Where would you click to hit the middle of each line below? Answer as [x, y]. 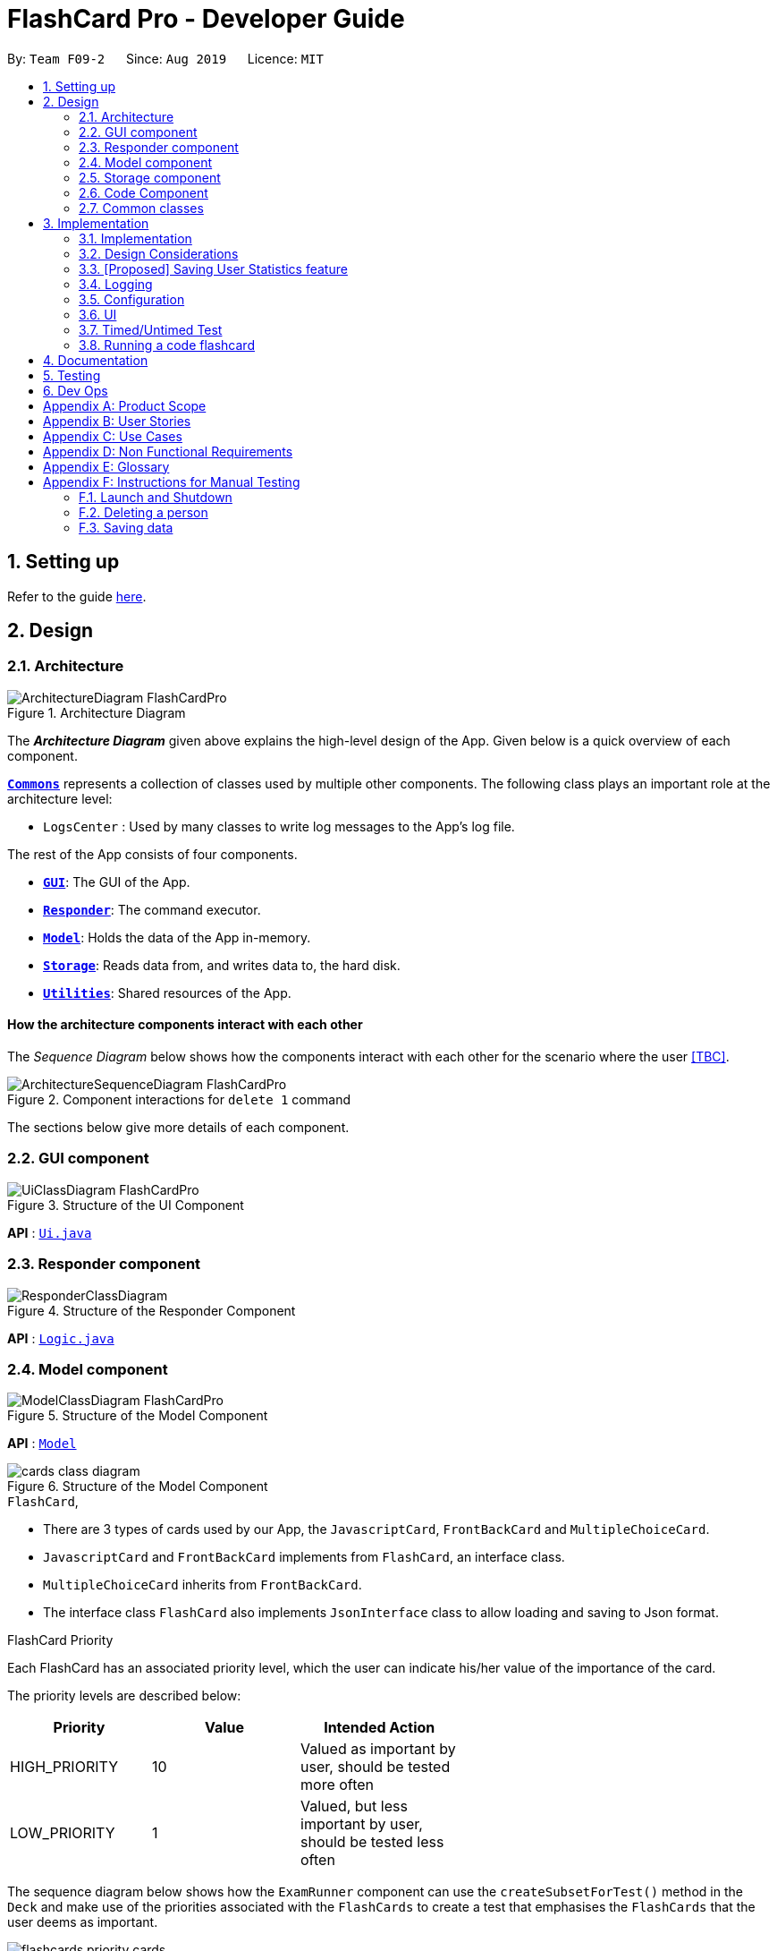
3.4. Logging [116, 284]
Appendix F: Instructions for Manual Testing [172, 481]
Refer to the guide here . [77, 596]
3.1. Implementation [135, 238]
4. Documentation [96, 360]
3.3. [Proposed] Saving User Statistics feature [213, 268]
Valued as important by [378, 1749]
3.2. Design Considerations [159, 253]
